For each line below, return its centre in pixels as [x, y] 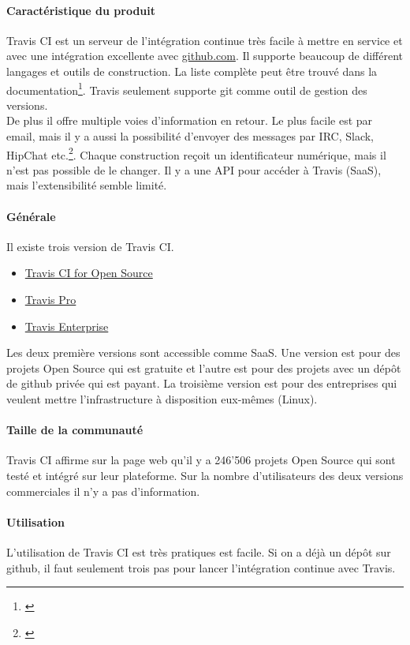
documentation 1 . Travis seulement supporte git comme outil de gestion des [187, 88]
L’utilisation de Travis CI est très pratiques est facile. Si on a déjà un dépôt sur [199, 551]
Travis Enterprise [67, 326]
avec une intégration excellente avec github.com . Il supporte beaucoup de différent [205, 56]
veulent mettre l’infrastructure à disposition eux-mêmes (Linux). [162, 399]
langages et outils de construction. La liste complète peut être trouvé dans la [192, 71]
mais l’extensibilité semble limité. [87, 185]
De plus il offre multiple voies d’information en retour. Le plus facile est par [190, 120]
